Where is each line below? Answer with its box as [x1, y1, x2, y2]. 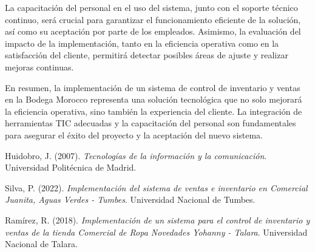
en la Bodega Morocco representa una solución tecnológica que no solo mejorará [5, 93, 302, 106]
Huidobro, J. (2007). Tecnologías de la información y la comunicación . [5, 149, 267, 162]
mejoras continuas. [5, 60, 74, 73]
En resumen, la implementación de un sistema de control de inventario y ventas [5, 81, 300, 94]
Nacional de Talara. [5, 237, 78, 250]
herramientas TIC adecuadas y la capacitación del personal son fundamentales [5, 117, 296, 129]
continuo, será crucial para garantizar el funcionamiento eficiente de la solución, [5, 13, 301, 26]
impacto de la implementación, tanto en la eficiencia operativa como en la [5, 36, 279, 49]
